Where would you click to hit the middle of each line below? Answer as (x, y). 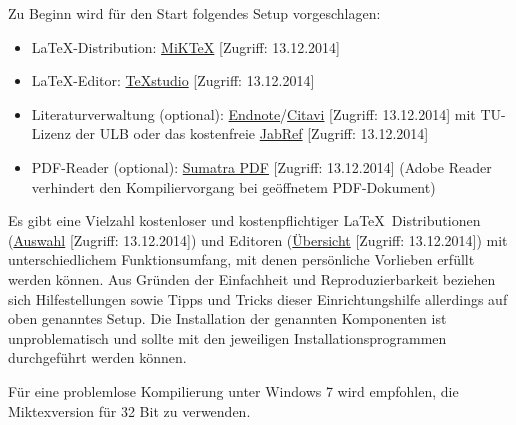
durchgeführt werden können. (97, 357)
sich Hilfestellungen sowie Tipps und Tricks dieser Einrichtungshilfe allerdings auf (258, 298)
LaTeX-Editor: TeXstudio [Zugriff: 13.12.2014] (173, 80)
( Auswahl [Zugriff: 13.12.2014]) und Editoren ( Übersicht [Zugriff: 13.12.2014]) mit (258, 239)
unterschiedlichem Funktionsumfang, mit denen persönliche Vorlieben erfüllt (241, 259)
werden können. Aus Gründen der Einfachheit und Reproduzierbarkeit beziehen (252, 278)
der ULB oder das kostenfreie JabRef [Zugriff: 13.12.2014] (252, 133)
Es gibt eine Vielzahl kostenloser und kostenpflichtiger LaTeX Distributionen (244, 220)
